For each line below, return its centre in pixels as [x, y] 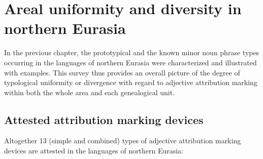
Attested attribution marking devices [104, 119]
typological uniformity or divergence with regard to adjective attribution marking [131, 82]
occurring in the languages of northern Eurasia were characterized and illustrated [130, 62]
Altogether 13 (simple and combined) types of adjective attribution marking [123, 141]
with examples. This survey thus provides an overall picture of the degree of [122, 72]
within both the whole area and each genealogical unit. [90, 92]
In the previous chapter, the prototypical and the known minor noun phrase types [132, 52]
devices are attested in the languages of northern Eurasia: [94, 151]
